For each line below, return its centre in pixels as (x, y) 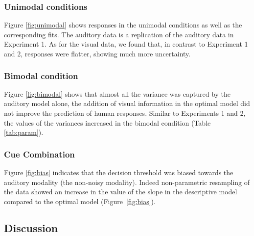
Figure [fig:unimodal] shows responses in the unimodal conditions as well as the (123, 25)
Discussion (31, 227)
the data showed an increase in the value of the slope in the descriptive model (121, 192)
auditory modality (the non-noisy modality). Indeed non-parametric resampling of (127, 182)
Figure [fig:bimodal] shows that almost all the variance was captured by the (117, 93)
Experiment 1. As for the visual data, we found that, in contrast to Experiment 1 (126, 44)
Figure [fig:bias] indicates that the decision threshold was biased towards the (119, 172)
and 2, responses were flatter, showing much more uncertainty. (97, 53)
